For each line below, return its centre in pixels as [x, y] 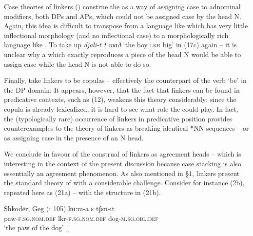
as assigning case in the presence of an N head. [74, 137]
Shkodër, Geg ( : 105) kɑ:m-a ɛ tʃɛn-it [59, 208]
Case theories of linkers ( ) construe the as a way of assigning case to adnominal [122, 6]
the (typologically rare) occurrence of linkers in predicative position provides [118, 118]
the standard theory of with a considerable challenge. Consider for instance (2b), [124, 183]
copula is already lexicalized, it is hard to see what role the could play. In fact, [121, 108]
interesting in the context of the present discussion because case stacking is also [123, 163]
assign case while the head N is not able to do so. [78, 64]
